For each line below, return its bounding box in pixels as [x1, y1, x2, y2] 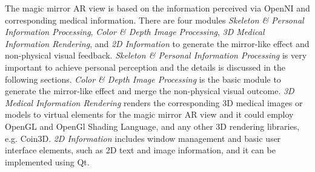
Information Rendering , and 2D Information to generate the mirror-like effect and [5, 37, 310, 49]
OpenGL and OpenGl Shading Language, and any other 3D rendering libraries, [5, 119, 300, 132]
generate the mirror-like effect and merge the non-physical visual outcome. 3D [5, 84, 294, 97]
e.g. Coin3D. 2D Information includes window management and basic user [5, 132, 281, 144]
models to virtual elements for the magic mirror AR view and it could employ [5, 108, 294, 121]
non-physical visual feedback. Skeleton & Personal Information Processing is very [5, 49, 307, 62]
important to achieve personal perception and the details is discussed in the [5, 60, 285, 73]
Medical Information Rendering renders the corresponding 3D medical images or [5, 96, 303, 109]
